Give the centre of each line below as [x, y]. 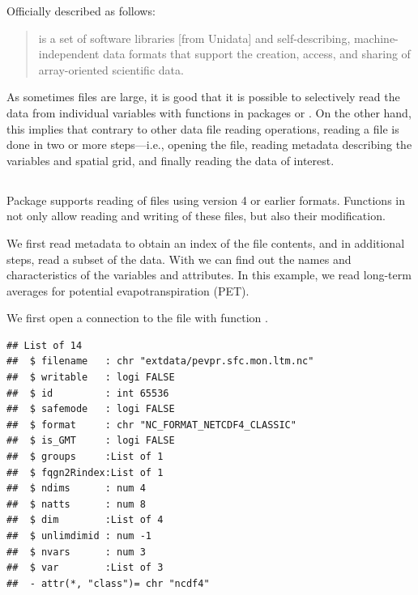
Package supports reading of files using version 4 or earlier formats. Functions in [206, 200]
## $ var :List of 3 [85, 568]
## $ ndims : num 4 [76, 489]
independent [69, 54]
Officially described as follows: [81, 11]
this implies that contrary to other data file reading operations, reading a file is [203, 128]
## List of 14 [45, 345]
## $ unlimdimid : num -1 [79, 536]
